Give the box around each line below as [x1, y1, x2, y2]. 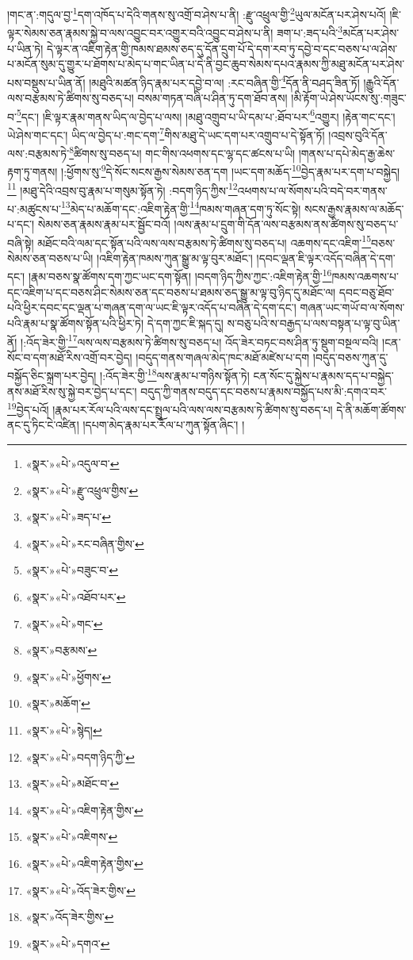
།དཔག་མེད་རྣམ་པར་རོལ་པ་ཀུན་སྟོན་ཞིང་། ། [82, 417, 245, 433]
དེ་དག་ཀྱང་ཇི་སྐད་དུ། [147, 314, 224, 331]
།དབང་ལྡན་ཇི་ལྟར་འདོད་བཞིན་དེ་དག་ [256, 249, 396, 266]
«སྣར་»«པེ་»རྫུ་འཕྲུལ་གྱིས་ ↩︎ [25, 482, 139, 498]
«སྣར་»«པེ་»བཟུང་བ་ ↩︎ [25, 562, 118, 578]
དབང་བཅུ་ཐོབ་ [338, 283, 395, 300]
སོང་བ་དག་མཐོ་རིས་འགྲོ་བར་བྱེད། [7, 348, 132, 365]
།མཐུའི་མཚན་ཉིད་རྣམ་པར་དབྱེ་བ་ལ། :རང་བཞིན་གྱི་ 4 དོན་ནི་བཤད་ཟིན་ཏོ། [89, 71, 360, 90]
